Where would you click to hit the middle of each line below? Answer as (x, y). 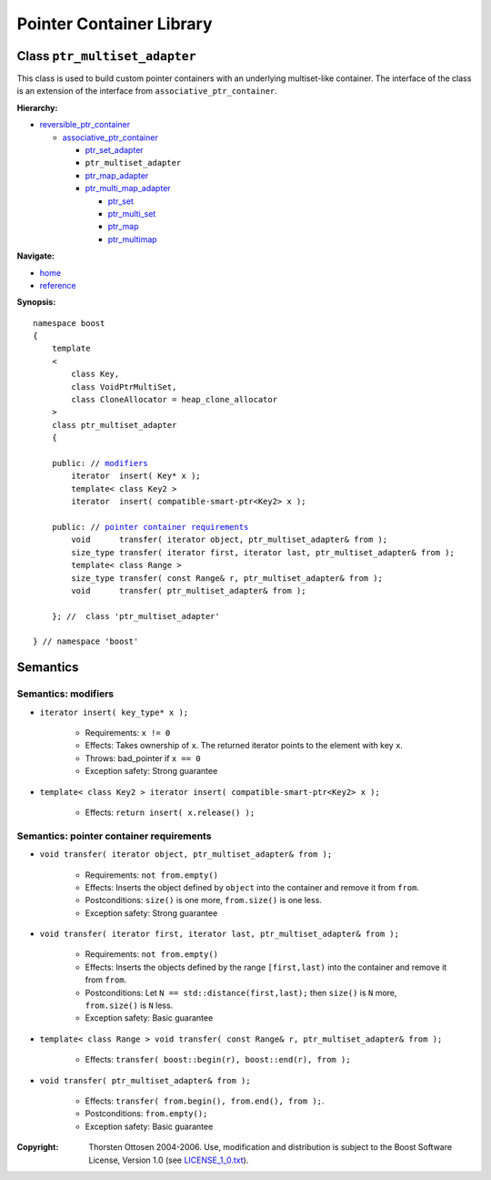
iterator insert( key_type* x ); (114, 712)
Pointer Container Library (115, 24)
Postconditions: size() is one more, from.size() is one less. (204, 900)
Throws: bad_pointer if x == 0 (143, 758)
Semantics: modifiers (65, 694)
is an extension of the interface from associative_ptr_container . (147, 91)
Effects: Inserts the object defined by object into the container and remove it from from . (252, 887)
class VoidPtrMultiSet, (124, 387)
